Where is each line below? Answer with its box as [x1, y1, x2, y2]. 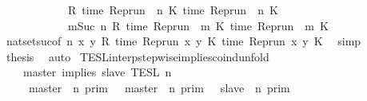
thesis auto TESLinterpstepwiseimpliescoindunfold [6, 48, 269, 64]
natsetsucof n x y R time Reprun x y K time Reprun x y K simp [6, 33, 361, 49]
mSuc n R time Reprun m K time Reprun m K [67, 17, 329, 33]
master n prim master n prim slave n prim [28, 79, 290, 95]
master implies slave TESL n [22, 64, 172, 80]
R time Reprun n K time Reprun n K [67, 2, 278, 17]
